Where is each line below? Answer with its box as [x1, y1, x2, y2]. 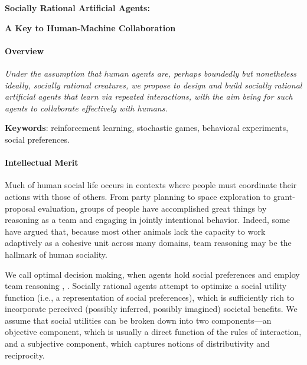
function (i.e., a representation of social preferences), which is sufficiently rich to [5, 291, 295, 303]
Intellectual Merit [5, 156, 79, 169]
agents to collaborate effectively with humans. [5, 101, 168, 114]
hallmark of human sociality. [5, 248, 107, 260]
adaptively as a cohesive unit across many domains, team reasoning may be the [5, 236, 292, 249]
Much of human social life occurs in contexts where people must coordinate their [5, 179, 297, 191]
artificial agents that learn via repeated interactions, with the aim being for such [5, 90, 293, 103]
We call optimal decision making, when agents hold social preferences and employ [5, 268, 300, 280]
